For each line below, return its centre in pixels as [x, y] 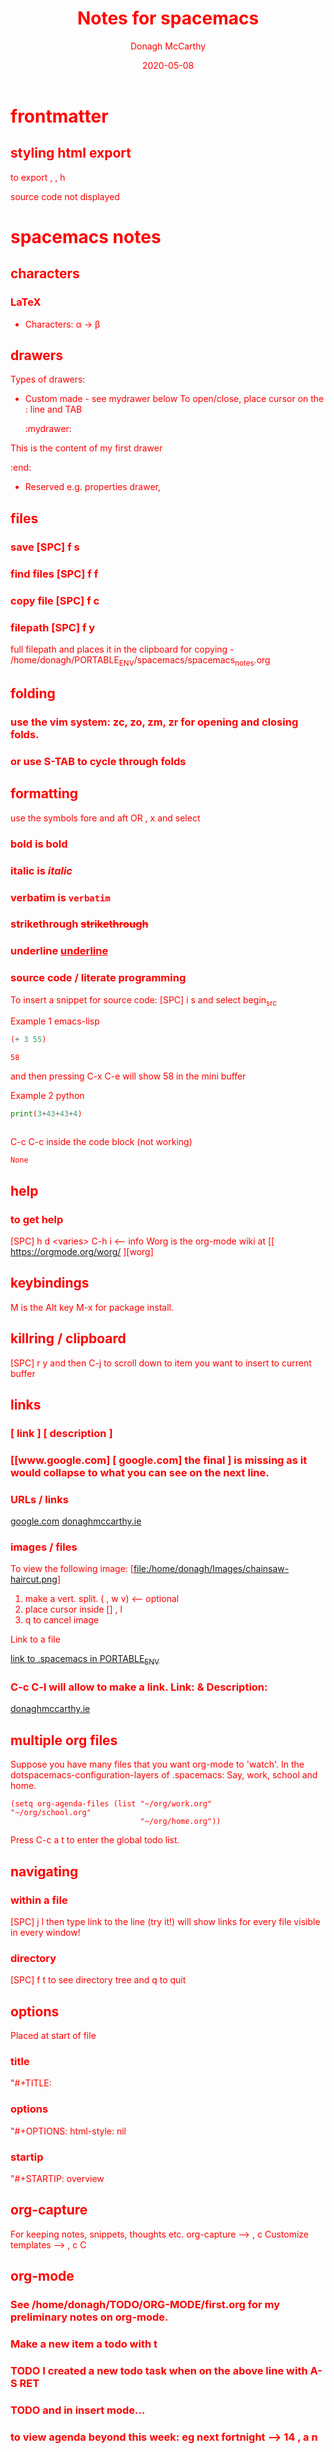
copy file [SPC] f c [55, 600]
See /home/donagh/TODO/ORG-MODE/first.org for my [145, 2305]
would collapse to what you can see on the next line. [140, 1472]
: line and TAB [53, 409]
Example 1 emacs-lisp [55, 1021]
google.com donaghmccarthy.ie [76, 1521]
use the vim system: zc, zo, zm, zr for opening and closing [154, 722]
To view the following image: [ [72, 1569]
